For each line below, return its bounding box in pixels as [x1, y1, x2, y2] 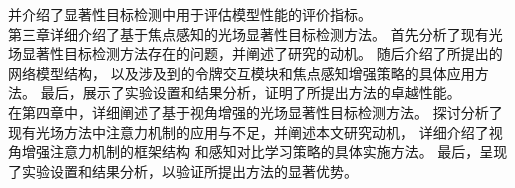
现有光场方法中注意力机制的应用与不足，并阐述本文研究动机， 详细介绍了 [8, 121, 489, 142]
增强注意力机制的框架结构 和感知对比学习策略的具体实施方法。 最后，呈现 [21, 141, 508, 162]
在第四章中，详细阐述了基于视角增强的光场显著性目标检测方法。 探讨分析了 [8, 101, 503, 122]
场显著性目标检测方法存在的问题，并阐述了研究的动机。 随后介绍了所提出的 [8, 43, 503, 64]
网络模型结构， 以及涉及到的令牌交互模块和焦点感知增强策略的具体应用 [8, 62, 475, 83]
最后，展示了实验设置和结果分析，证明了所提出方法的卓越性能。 [40, 82, 461, 103]
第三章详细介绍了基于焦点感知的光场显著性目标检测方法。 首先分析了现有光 [8, 23, 503, 44]
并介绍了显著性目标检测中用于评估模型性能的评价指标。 [8, 4, 372, 24]
